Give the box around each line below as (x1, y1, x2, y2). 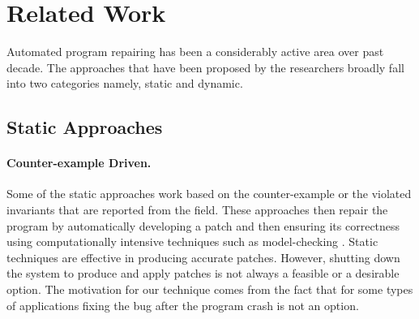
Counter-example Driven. (6, 154, 152, 171)
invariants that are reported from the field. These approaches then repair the (6, 201, 388, 218)
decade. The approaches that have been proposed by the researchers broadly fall (6, 58, 404, 75)
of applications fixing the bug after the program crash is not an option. (6, 296, 359, 313)
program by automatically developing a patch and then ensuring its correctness (6, 217, 400, 234)
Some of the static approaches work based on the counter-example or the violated (6, 185, 412, 202)
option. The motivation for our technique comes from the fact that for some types (6, 281, 413, 298)
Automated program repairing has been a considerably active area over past (6, 43, 384, 60)
